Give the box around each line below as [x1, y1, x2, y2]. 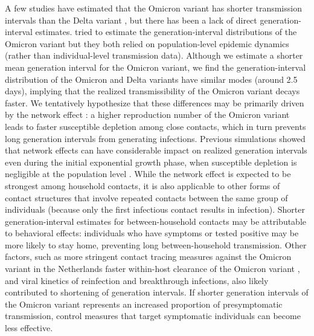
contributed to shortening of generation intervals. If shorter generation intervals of [5, 286, 309, 299]
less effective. [5, 321, 53, 334]
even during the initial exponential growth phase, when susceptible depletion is [5, 155, 297, 168]
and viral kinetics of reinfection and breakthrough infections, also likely [5, 274, 269, 286]
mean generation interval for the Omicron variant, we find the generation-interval [5, 60, 306, 73]
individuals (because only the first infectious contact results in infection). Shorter [5, 203, 305, 216]
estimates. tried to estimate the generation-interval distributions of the [35, 25, 297, 38]
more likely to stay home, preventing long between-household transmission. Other [5, 238, 307, 251]
